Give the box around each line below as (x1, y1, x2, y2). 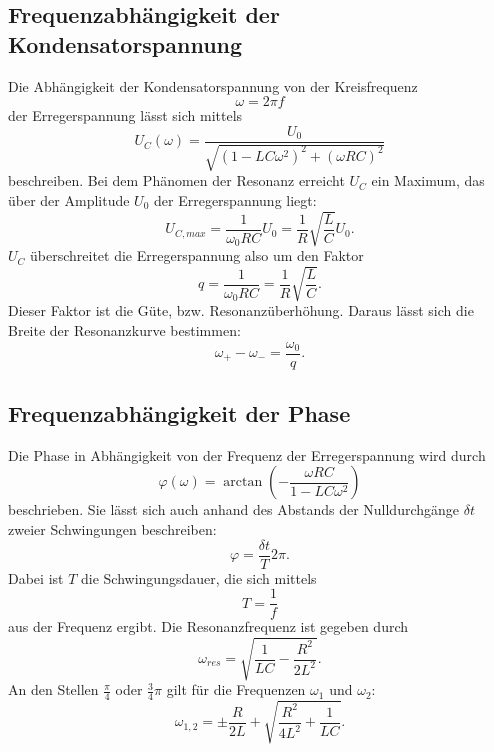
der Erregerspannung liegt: (154, 189, 317, 210)
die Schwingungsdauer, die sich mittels (81, 567, 317, 588)
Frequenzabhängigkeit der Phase (8, 398, 351, 428)
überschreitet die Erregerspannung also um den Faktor (30, 245, 364, 266)
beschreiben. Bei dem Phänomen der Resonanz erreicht (8, 170, 345, 191)
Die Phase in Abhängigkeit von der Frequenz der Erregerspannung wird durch (8, 444, 486, 465)
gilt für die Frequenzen (166, 679, 306, 700)
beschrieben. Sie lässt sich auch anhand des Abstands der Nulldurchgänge (8, 499, 460, 520)
